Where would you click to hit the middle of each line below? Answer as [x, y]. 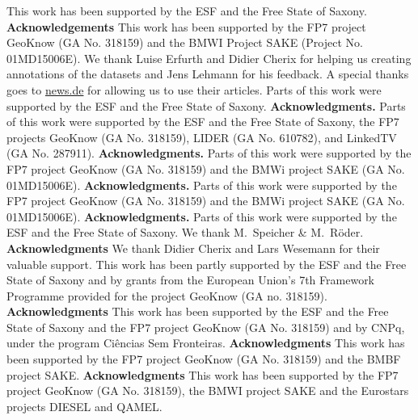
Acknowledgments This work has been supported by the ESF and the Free [198, 311]
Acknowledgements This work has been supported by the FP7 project [186, 26]
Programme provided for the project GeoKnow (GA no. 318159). [167, 295]
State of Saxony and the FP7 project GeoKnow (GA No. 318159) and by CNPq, [206, 327]
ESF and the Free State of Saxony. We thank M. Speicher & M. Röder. [185, 232]
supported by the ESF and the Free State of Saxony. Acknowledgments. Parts [206, 105]
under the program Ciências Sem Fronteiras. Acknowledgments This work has [206, 343]
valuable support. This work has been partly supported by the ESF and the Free [207, 264]
